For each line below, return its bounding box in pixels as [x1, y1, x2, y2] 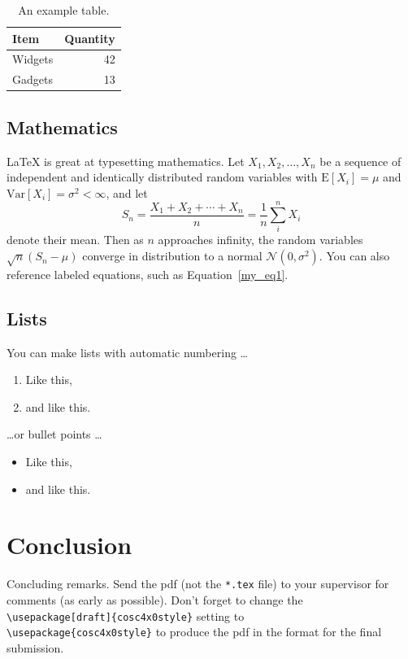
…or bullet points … [7, 426, 102, 443]
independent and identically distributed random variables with [7, 168, 318, 185]
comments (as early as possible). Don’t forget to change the [7, 591, 303, 608]
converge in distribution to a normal [82, 247, 263, 264]
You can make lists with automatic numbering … [7, 343, 248, 360]
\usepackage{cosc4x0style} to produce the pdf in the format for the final [7, 623, 382, 640]
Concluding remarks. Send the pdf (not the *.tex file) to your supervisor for [7, 575, 389, 592]
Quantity [64, 29, 115, 46]
